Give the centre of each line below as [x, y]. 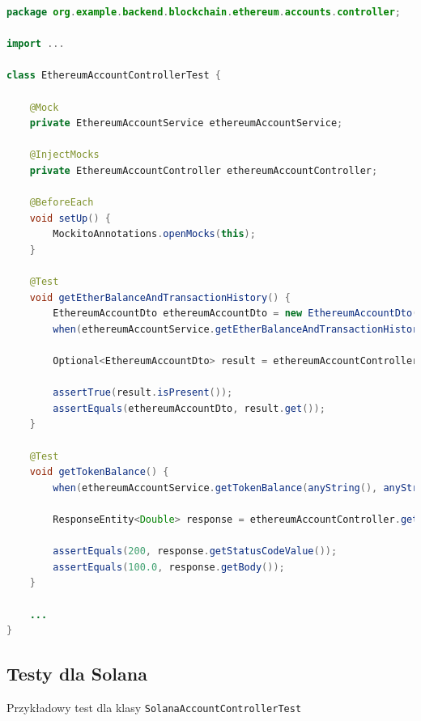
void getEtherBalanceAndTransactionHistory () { [160, 297]
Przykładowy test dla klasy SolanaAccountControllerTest [154, 707]
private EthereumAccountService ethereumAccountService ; [186, 123]
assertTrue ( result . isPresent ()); [143, 393]
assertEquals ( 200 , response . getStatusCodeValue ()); [195, 551]
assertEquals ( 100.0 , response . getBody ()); [169, 567]
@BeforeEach [62, 203]
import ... [36, 44]
